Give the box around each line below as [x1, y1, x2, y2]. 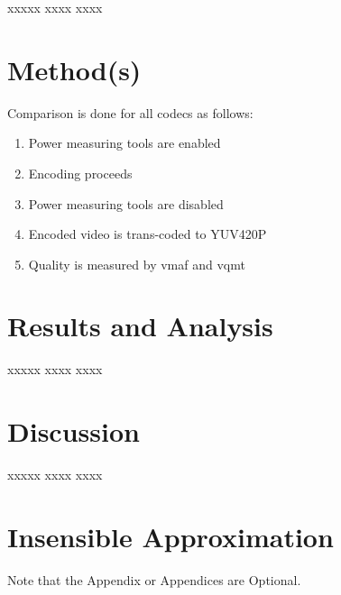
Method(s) [7, 50, 142, 87]
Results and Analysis [7, 307, 273, 344]
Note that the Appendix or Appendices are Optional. [7, 570, 301, 589]
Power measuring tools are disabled [28, 194, 224, 213]
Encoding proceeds [28, 163, 133, 182]
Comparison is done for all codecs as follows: [7, 103, 253, 122]
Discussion [7, 413, 140, 450]
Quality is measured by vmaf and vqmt [28, 254, 245, 273]
